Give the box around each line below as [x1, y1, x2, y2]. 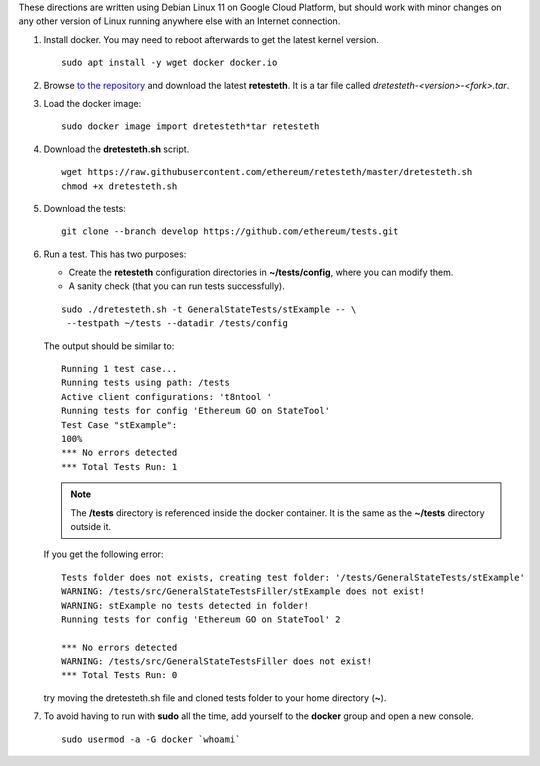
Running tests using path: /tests [61, 377, 230, 389]
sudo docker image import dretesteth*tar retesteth [61, 121, 320, 132]
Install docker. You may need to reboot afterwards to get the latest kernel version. [43, 33, 380, 45]
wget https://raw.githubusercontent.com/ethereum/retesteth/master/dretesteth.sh [61, 166, 473, 178]
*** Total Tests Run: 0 [61, 670, 178, 681]
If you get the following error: [43, 548, 164, 560]
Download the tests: [43, 202, 127, 214]
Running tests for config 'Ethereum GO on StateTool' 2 [61, 613, 341, 625]
